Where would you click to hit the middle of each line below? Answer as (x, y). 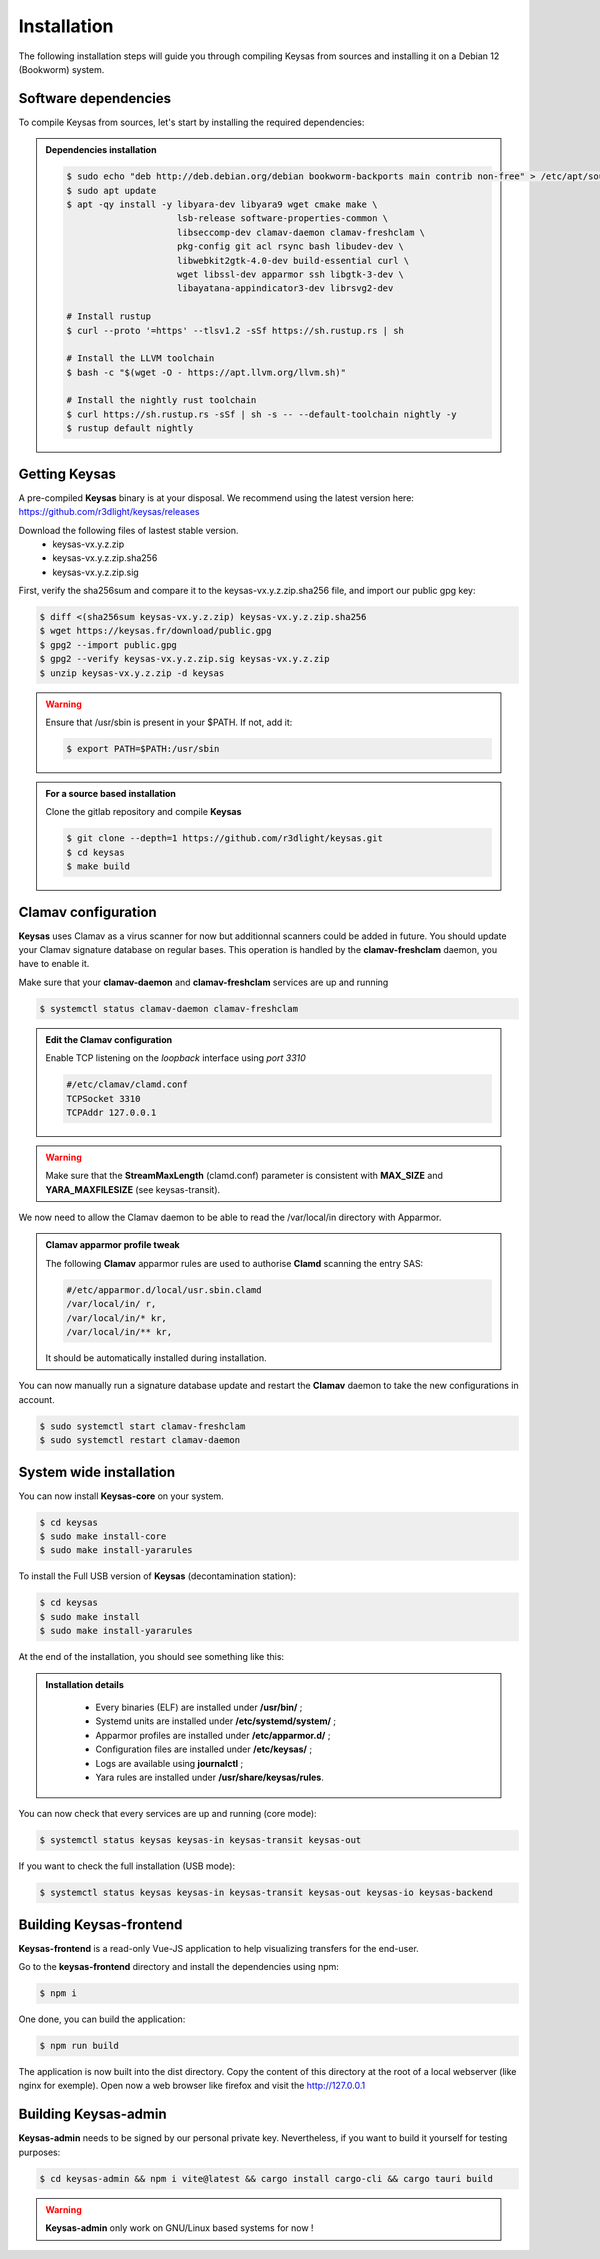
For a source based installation (111, 793)
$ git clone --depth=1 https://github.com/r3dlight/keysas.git (225, 838)
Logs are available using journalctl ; (169, 1763)
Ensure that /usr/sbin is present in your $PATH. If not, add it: (169, 722)
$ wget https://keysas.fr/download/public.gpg (155, 631)
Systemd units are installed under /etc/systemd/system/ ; (216, 1721)
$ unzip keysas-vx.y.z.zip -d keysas (132, 673)
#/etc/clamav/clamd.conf (127, 1084)
